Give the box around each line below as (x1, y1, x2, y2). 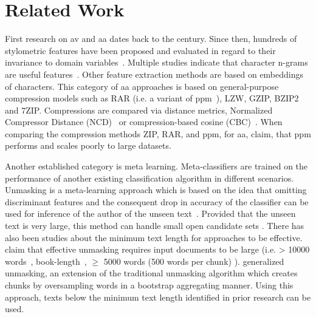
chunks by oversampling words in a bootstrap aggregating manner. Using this (5, 279, 294, 291)
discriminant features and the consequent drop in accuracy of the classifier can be (5, 195, 309, 208)
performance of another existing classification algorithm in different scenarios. (5, 171, 294, 184)
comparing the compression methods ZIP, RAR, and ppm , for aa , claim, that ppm (5, 127, 311, 140)
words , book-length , (5, 254, 87, 267)
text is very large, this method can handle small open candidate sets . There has (5, 219, 304, 232)
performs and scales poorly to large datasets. (5, 139, 171, 152)
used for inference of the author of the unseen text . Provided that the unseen (5, 207, 296, 220)
